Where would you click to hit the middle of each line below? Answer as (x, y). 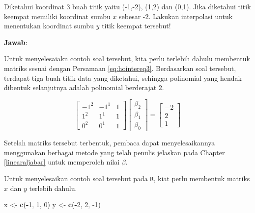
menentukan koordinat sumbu (49, 26)
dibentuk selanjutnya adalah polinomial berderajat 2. (84, 87)
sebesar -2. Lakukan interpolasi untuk (176, 16)
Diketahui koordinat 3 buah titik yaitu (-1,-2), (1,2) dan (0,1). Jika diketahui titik (127, 6)
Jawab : (16, 42)
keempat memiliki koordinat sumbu (57, 16)
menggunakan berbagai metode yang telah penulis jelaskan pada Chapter (114, 152)
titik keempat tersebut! (136, 26)
